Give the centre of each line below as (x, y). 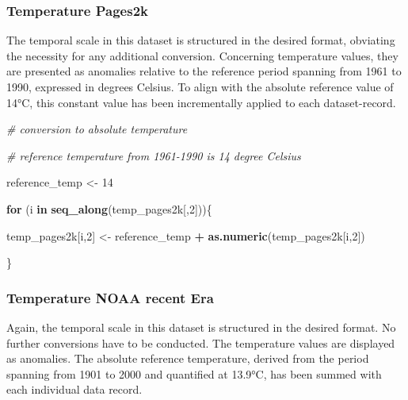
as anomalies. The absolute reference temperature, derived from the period (188, 358)
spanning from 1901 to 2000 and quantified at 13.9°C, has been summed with (194, 373)
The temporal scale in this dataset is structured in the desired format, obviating (201, 40)
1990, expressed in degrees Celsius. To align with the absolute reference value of (200, 87)
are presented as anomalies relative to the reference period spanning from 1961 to (204, 71)
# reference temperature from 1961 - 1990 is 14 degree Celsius (154, 155)
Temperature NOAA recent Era (110, 297)
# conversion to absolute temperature (97, 129)
